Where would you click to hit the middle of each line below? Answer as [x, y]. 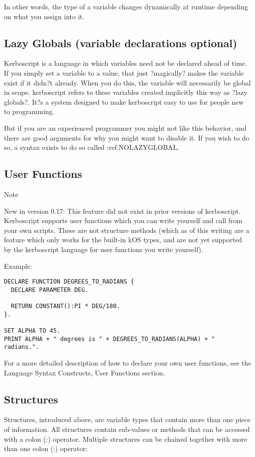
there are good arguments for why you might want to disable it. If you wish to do [127, 137]
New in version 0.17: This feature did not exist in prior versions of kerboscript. [122, 211]
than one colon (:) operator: [46, 448]
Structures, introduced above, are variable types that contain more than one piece [127, 419]
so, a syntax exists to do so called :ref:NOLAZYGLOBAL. [92, 147]
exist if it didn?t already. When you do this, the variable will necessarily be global [127, 82]
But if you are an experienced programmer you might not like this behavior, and [125, 128]
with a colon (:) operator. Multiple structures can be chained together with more [126, 439]
